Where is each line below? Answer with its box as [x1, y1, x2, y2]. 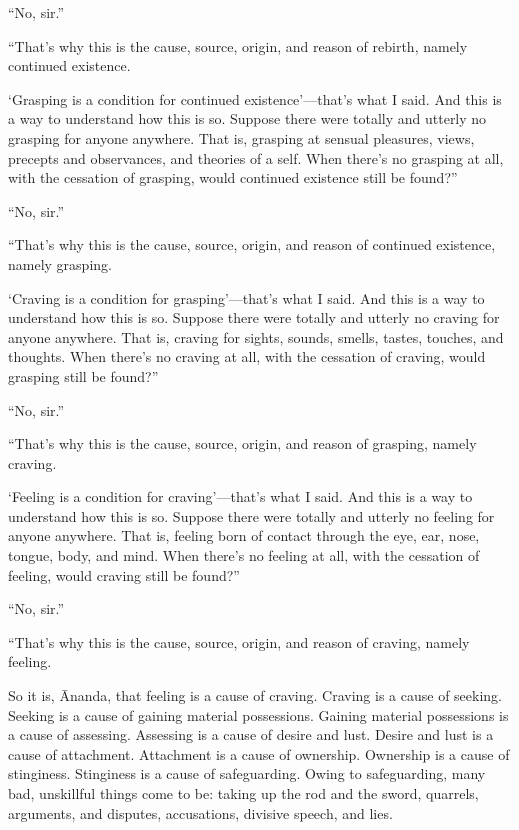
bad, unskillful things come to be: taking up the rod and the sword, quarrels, [8, 783, 479, 803]
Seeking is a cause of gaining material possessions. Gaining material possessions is [8, 704, 509, 725]
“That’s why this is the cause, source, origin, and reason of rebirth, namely [8, 35, 468, 56]
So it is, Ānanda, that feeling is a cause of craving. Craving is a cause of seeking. [8, 685, 503, 706]
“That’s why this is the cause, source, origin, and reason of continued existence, [8, 234, 496, 255]
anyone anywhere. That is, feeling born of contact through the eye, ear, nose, [8, 525, 480, 546]
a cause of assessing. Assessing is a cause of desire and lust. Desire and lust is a [8, 724, 494, 745]
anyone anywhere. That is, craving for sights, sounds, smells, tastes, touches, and [8, 326, 504, 347]
